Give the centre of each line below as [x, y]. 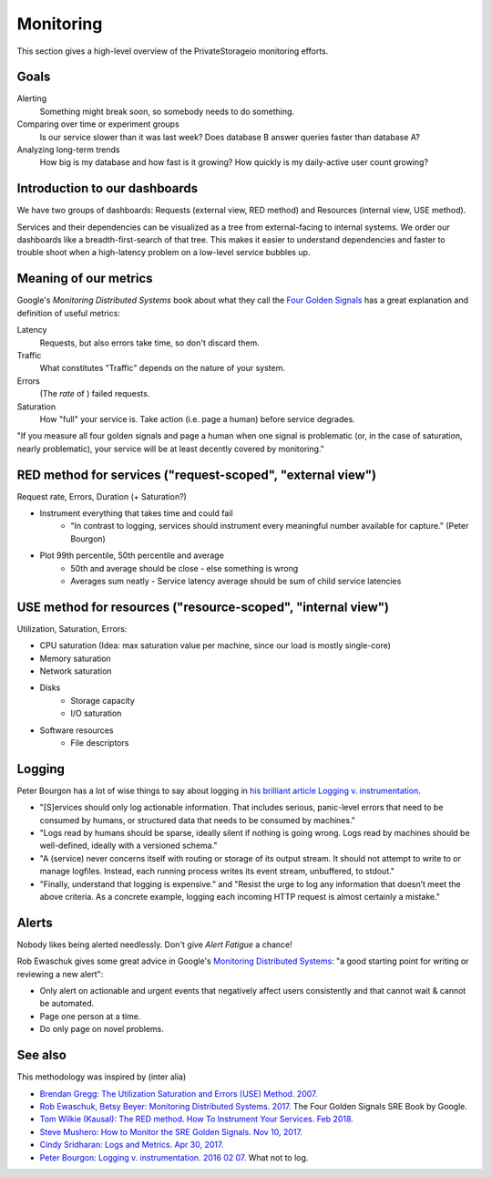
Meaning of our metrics [85, 279]
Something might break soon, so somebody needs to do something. [167, 111]
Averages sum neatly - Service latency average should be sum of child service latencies [236, 581]
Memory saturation [75, 658]
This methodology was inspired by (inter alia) [102, 1077]
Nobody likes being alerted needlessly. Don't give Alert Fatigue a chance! [154, 945]
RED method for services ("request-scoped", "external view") [197, 475]
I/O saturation [96, 713]
